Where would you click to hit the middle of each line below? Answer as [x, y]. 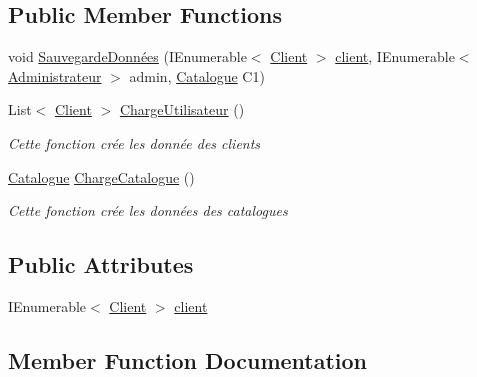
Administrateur [55, 75]
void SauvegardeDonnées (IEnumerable [127, 56]
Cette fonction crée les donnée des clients [134, 142]
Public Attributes [101, 264]
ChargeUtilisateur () [182, 109]
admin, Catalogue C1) [197, 75]
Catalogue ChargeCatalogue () [101, 176]
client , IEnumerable [395, 56]
